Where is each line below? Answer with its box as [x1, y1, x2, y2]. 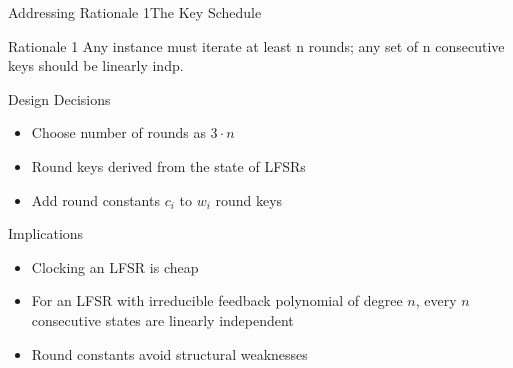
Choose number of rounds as [31, 122, 206, 143]
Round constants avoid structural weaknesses [31, 343, 308, 364]
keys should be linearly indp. [8, 55, 184, 76]
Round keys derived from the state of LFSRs [31, 155, 306, 176]
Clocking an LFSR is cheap [31, 256, 199, 277]
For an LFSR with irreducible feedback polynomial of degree [31, 290, 403, 311]
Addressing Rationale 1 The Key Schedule [8, 2, 262, 22]
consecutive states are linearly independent [31, 309, 294, 330]
